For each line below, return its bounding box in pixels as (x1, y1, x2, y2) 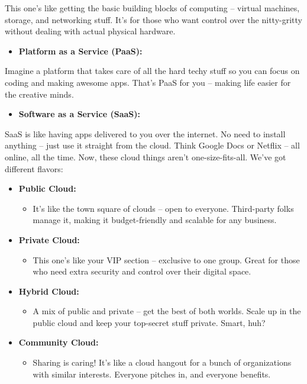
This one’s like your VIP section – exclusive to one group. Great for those (33, 253, 300, 266)
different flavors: (5, 162, 63, 175)
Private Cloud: (18, 233, 80, 246)
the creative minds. (5, 88, 74, 100)
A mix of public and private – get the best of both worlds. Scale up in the (33, 305, 301, 317)
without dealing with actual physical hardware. (5, 25, 176, 37)
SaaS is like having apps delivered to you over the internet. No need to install (5, 127, 286, 140)
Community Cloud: (18, 336, 99, 348)
